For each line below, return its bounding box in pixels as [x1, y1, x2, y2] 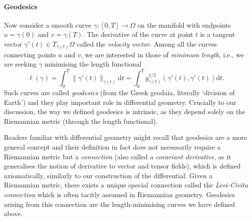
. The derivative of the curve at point [82, 29, 193, 39]
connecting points [4, 49, 56, 59]
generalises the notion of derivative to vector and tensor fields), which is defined [4, 161, 241, 171]
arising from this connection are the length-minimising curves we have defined [4, 199, 235, 209]
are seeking [4, 59, 37, 69]
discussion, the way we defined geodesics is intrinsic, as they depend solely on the [4, 106, 246, 117]
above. [4, 208, 23, 219]
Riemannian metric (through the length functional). [4, 116, 158, 126]
